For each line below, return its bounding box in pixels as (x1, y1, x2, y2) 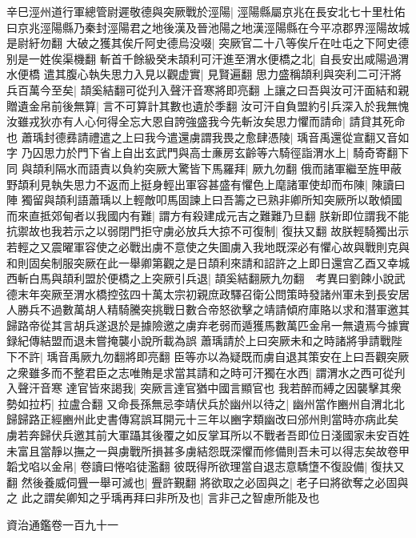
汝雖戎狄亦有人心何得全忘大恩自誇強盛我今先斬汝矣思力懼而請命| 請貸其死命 (6, 113, 406, 130)
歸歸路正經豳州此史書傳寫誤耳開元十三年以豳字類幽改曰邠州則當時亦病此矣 (6, 411, 398, 428)
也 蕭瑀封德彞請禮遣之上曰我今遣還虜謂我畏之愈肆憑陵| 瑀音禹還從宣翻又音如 (6, 128, 410, 145)
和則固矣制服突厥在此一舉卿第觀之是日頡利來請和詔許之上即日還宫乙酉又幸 (6, 254, 398, 271)
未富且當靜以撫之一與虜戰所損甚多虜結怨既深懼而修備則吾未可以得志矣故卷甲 (6, 442, 410, 459)
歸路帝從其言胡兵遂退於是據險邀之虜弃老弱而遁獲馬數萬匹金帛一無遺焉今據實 (6, 316, 410, 333)
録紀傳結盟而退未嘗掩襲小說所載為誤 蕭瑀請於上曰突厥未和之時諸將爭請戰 (6, 332, 391, 349)
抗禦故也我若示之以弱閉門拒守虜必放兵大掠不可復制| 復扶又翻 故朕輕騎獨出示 (6, 223, 410, 239)
